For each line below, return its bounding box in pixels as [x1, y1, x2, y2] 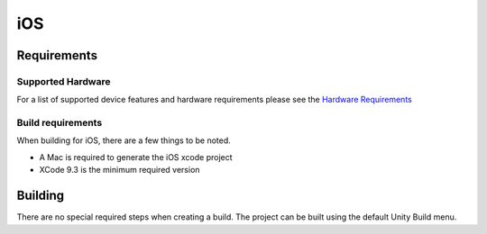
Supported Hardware [16, 75, 111, 87]
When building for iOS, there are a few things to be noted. [16, 135, 232, 146]
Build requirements [16, 117, 103, 130]
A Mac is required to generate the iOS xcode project [39, 151, 234, 162]
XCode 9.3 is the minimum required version [39, 165, 200, 175]
